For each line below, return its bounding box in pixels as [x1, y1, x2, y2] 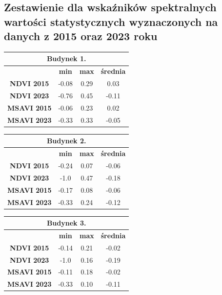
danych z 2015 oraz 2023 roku [4, 28, 158, 44]
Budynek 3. [46, 218, 86, 228]
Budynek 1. [46, 53, 86, 64]
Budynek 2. [46, 136, 86, 146]
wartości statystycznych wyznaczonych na [4, 14, 218, 29]
